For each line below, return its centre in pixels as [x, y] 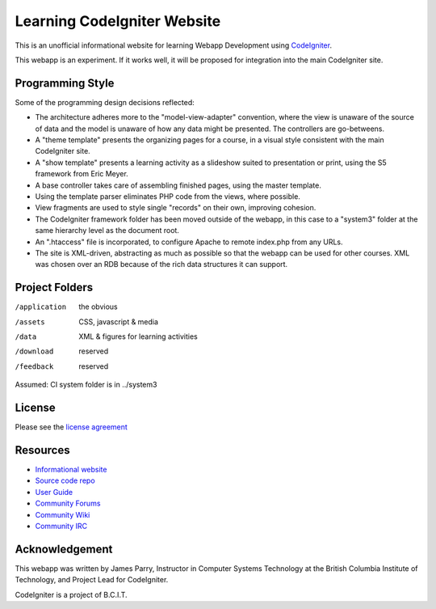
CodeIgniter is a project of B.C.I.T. [71, 594]
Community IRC [61, 526]
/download [34, 351]
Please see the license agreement [71, 427]
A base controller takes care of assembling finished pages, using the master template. [178, 185]
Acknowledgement [64, 549]
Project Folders [54, 288]
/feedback [34, 366]
